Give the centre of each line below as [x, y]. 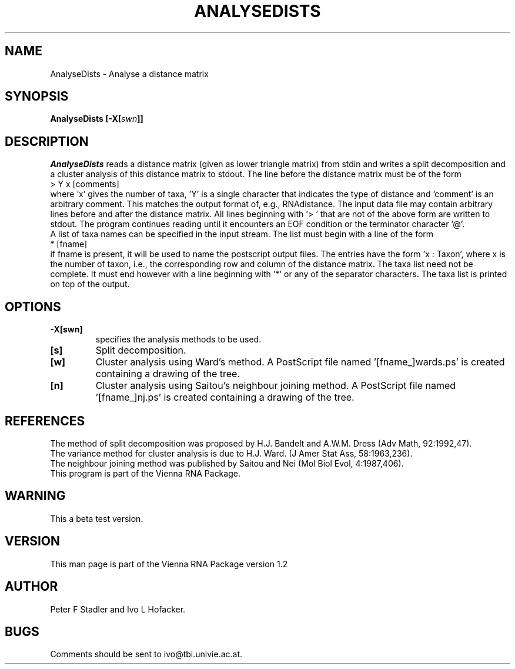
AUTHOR [31, 587]
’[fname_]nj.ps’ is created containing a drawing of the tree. [225, 397]
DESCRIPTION [47, 141]
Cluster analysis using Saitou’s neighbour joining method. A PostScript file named [276, 386]
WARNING [35, 496]
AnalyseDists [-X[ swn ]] [97, 119]
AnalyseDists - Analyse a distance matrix [129, 74]
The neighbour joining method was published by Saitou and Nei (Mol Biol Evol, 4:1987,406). [227, 463]
